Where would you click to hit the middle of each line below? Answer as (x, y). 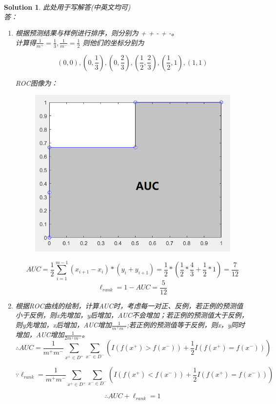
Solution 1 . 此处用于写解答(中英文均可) (67, 7)
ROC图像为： (37, 83)
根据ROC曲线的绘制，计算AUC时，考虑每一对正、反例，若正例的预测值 (129, 305)
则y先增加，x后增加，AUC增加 (63, 325)
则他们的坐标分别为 (113, 42)
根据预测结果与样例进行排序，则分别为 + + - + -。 (97, 33)
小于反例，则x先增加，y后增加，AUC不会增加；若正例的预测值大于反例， (132, 315)
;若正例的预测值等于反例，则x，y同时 (186, 325)
